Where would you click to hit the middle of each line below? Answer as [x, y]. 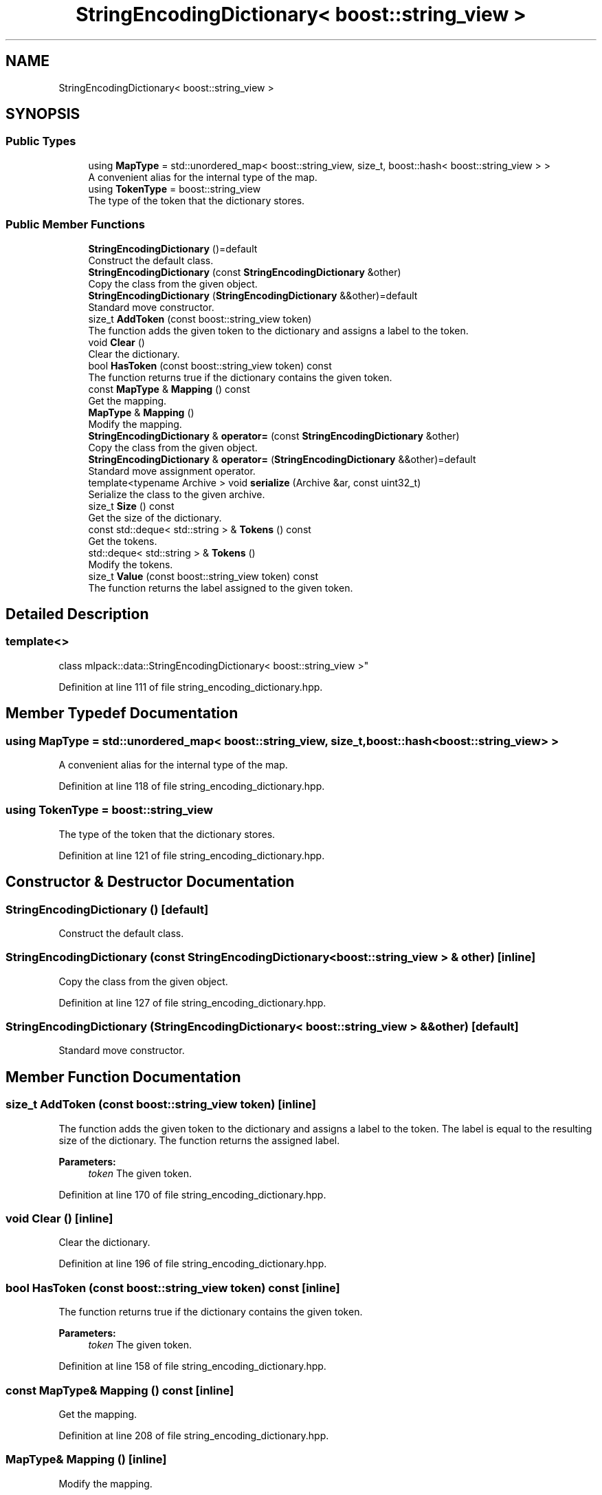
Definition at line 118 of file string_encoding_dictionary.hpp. [192, 786]
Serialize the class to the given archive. [177, 494]
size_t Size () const [131, 506]
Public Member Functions [75, 225]
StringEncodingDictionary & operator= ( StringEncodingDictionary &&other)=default [282, 459]
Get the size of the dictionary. [155, 517]
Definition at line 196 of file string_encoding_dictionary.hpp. [193, 1264]
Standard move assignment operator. [172, 471]
